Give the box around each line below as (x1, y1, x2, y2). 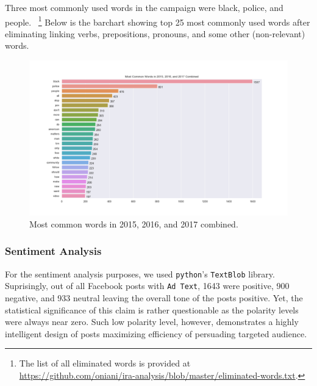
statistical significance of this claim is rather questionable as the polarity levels (5, 303, 299, 316)
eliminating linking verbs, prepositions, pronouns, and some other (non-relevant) (5, 27, 305, 40)
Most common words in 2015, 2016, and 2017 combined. (29, 217, 238, 230)
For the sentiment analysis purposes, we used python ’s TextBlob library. (5, 267, 275, 280)
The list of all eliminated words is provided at (19, 357, 191, 370)
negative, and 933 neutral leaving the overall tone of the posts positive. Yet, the (5, 291, 303, 304)
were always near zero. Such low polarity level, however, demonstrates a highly (5, 315, 299, 328)
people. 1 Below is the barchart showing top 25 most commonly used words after (5, 13, 310, 28)
